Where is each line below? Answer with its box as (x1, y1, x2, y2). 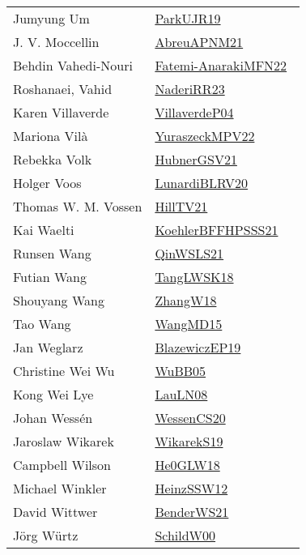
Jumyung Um (13, 9, 90, 28)
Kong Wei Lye (13, 385, 94, 403)
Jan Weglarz (13, 338, 83, 356)
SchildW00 (155, 526, 216, 544)
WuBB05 (155, 361, 206, 380)
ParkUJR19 (155, 9, 221, 28)
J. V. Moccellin (13, 32, 100, 51)
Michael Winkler (13, 479, 107, 497)
